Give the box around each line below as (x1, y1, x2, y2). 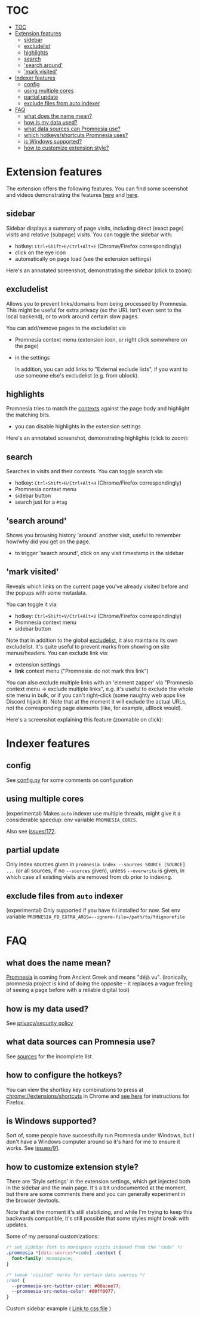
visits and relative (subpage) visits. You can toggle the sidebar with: (6, 231, 173, 238)
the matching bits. (6, 411, 51, 419)
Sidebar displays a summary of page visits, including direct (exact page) (6, 224, 184, 232)
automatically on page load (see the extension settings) (14, 255, 152, 262)
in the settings (14, 354, 50, 361)
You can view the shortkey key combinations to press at (6, 1086, 144, 1093)
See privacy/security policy (6, 1019, 73, 1027)
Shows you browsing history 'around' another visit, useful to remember (6, 531, 181, 538)
